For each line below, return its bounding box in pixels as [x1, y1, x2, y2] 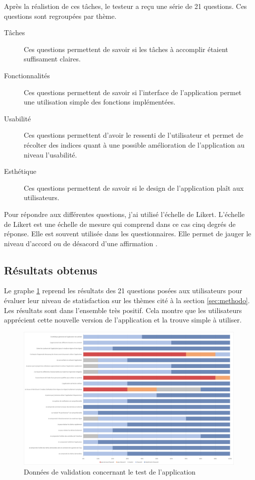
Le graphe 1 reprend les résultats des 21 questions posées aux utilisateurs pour [4, 285, 243, 296]
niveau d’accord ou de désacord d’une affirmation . [4, 238, 157, 248]
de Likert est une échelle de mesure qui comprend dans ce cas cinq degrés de [4, 218, 236, 229]
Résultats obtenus [4, 262, 98, 277]
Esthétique [4, 166, 37, 176]
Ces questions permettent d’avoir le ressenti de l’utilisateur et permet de [24, 130, 244, 140]
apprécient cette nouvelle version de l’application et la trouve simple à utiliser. [4, 315, 242, 325]
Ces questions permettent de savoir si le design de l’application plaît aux [24, 182, 244, 193]
